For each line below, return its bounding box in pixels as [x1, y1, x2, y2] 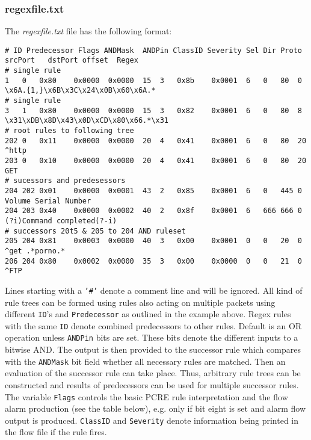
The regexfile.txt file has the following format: [5, 25, 172, 37]
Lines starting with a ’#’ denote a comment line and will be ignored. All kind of [5, 284, 303, 296]
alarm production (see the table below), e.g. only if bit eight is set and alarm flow [5, 402, 306, 415]
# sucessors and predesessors [5, 176, 126, 185]
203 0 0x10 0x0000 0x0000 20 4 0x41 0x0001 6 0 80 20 [5, 156, 307, 166]
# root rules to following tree [5, 126, 134, 135]
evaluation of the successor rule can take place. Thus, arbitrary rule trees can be [5, 367, 301, 379]
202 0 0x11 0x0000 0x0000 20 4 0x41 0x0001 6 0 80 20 [5, 136, 307, 145]
